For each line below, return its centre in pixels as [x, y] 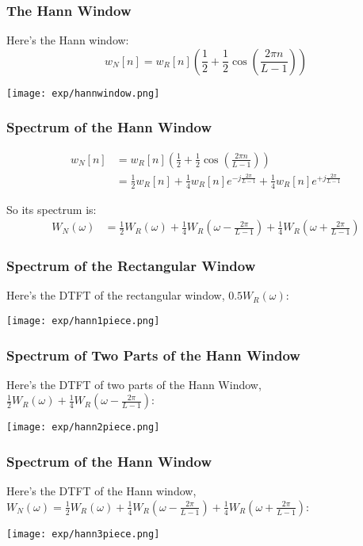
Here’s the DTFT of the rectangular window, [116, 295]
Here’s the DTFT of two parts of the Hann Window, [134, 384]
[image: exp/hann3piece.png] [83, 534]
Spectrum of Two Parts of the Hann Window [153, 355]
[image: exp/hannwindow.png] [83, 93]
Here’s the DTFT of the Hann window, [101, 491]
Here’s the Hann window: [68, 40]
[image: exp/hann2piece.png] [83, 428]
